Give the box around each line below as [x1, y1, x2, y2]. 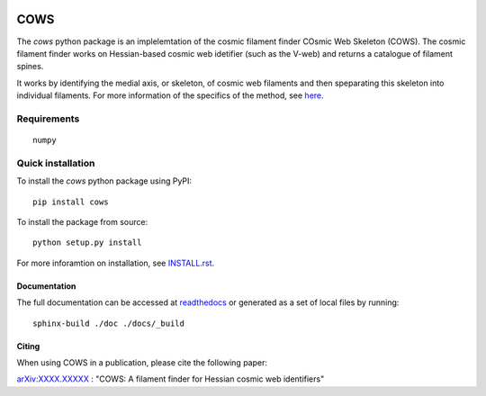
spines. [16, 61, 44, 72]
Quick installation [16, 157, 95, 169]
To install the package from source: [16, 216, 148, 227]
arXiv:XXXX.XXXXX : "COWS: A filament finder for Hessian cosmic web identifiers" [16, 373, 325, 384]
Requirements [16, 112, 80, 125]
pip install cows [32, 196, 109, 207]
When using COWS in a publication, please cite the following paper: [16, 356, 267, 368]
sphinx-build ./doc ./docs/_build [32, 318, 184, 328]
